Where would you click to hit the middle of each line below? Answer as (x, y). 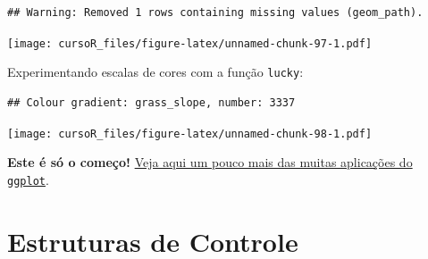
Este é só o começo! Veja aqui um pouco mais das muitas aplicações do (210, 162)
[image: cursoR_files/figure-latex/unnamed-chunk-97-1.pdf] (190, 43)
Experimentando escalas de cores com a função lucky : (155, 72)
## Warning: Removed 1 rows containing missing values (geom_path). (215, 13)
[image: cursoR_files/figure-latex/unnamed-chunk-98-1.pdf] (190, 134)
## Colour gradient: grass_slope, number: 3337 (151, 102)
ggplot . (28, 179)
